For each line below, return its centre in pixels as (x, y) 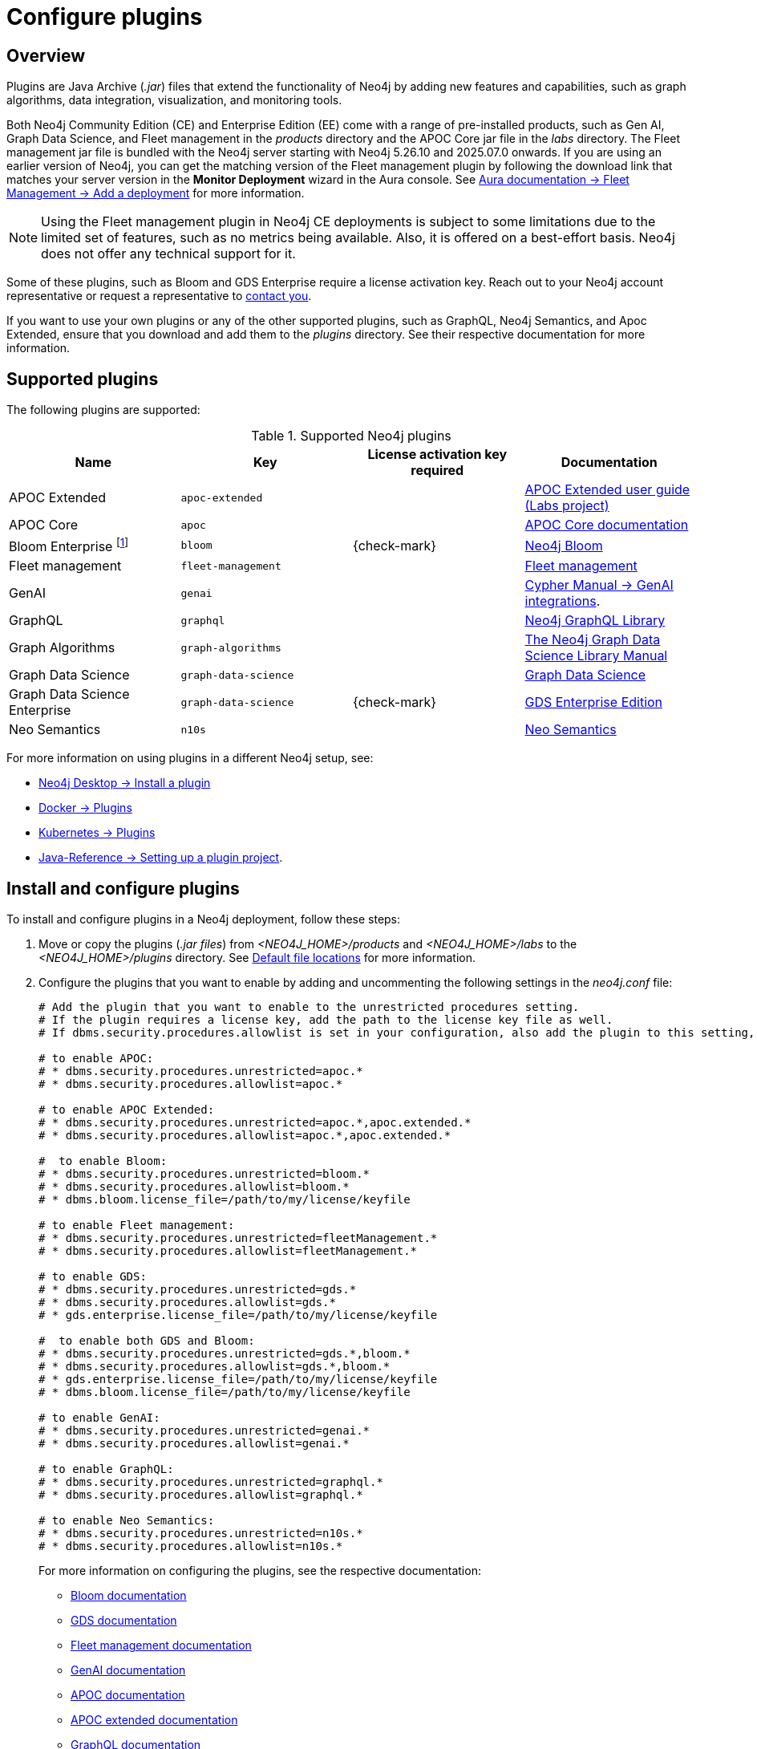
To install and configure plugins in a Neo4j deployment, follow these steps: (204, 919)
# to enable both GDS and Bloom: (147, 1341)
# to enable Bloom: (103, 1161)
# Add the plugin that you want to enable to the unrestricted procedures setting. (309, 1007)
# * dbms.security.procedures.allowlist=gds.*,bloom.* (215, 1367)
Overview (46, 55)
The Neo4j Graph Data (593, 640)
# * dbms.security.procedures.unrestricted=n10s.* (201, 1534)
